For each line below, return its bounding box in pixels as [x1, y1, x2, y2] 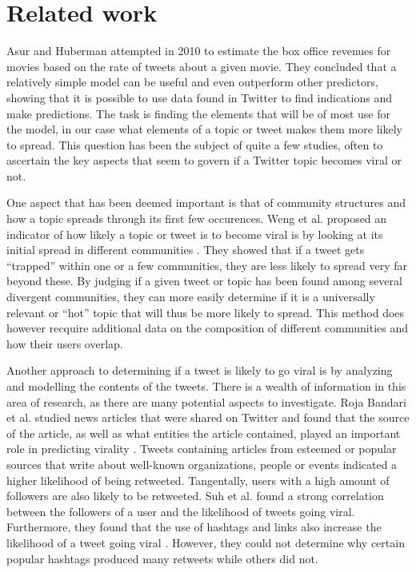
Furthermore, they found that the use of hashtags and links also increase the [6, 518, 382, 535]
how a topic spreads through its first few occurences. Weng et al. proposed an [6, 210, 387, 227]
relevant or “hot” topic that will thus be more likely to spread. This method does [6, 304, 405, 320]
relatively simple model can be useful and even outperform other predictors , [6, 73, 378, 90]
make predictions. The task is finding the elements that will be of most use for [6, 105, 391, 121]
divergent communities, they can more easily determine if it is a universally [6, 288, 375, 305]
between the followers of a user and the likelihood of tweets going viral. [6, 502, 355, 519]
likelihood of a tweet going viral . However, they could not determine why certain [6, 534, 405, 550]
